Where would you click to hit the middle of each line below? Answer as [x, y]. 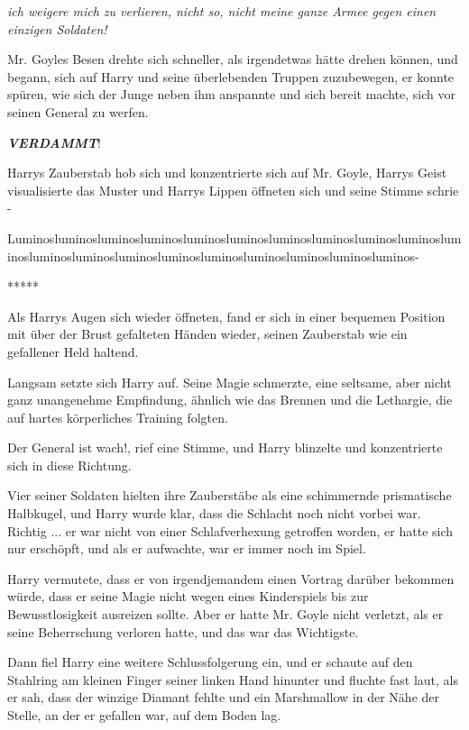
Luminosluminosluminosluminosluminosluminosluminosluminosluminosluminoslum [234, 237]
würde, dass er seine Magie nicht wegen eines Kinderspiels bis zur [188, 596]
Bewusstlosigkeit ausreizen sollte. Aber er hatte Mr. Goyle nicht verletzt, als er [225, 614]
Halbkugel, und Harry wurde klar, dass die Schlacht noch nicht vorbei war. [214, 513]
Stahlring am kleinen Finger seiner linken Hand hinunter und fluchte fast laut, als [233, 679]
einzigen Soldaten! [57, 28]
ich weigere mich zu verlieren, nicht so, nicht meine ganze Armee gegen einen [222, 11]
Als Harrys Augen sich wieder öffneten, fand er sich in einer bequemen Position [226, 316]
